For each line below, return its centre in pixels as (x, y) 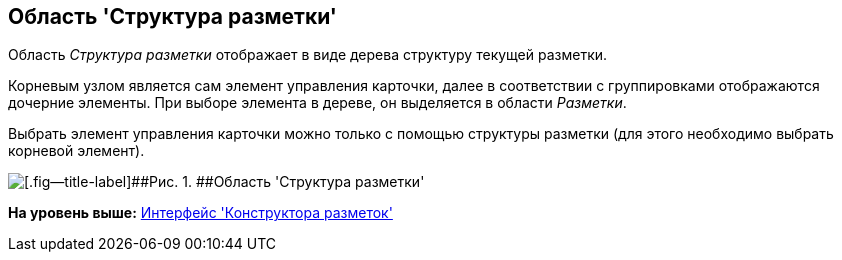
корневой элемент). (76, 151)
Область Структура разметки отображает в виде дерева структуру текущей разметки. (308, 55)
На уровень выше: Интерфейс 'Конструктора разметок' (200, 213)
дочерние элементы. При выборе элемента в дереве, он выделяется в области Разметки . (317, 103)
